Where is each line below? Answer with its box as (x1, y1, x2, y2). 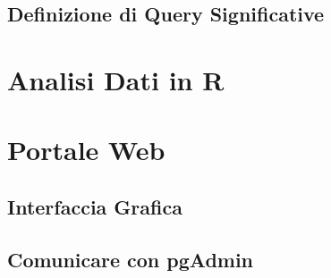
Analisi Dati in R (7, 61, 225, 97)
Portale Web (7, 131, 165, 168)
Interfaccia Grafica (7, 192, 182, 220)
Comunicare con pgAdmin (7, 245, 254, 273)
